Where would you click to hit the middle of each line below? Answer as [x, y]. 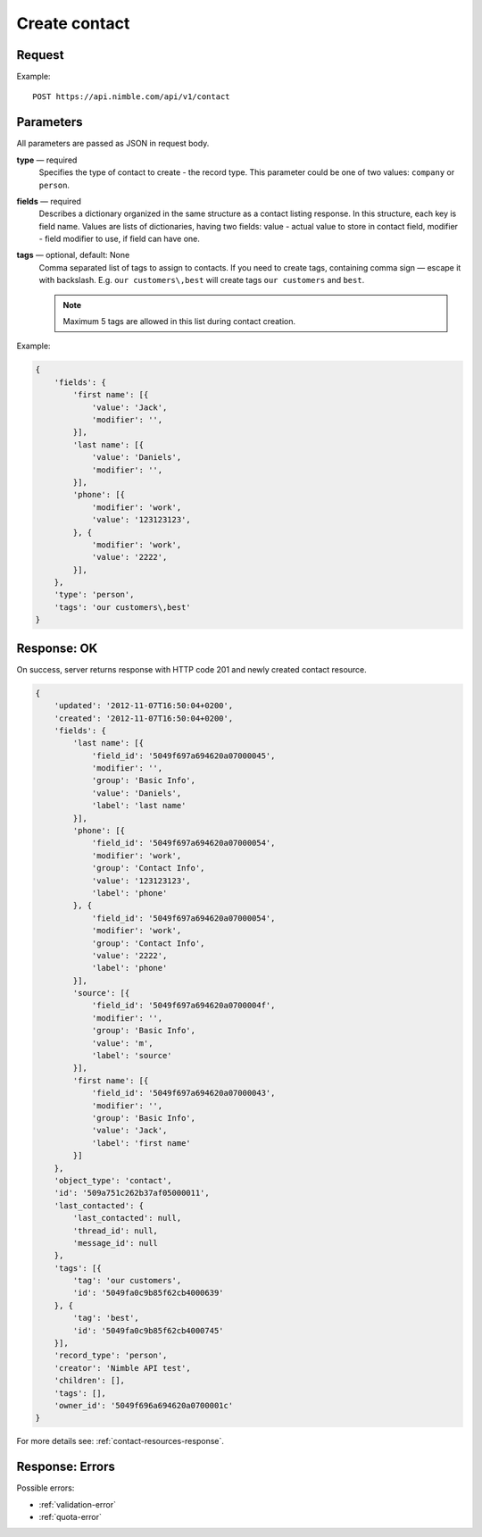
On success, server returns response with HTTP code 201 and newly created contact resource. [192, 669]
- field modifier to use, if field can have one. [119, 239]
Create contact [73, 23]
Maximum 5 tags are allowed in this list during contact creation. [179, 322]
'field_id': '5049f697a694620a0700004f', [183, 1006]
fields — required [49, 201]
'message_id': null [115, 1243]
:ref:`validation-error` [77, 1504]
